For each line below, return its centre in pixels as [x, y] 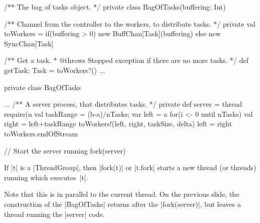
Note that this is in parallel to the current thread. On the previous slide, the [122, 194]
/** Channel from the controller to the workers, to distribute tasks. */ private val [130, 23]
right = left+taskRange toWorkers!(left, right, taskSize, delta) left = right [118, 124]
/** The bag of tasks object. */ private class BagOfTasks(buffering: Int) [115, 7]
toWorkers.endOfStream [41, 133]
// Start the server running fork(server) [65, 150]
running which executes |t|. [46, 177]
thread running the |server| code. [54, 214]
